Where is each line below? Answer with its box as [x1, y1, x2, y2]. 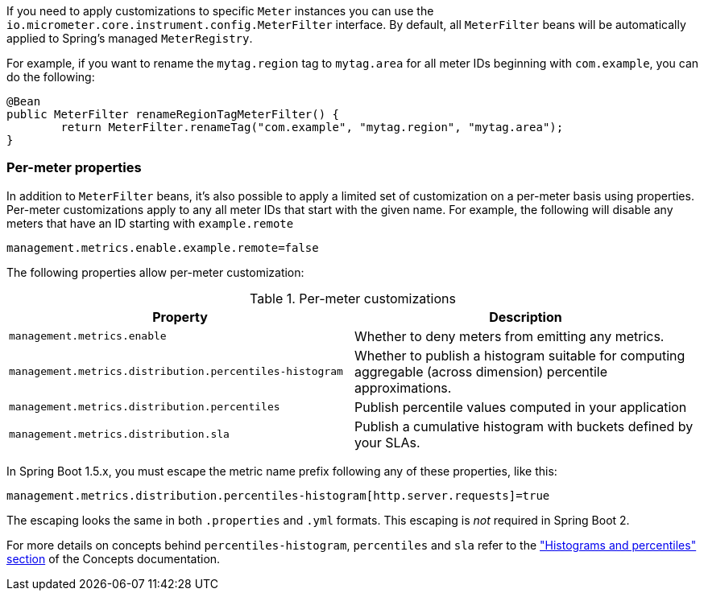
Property [152, 308, 208, 325]
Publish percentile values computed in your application [354, 398, 687, 415]
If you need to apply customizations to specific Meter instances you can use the [6, 4, 434, 18]
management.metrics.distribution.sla [9, 428, 230, 441]
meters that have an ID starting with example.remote [6, 216, 294, 230]
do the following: [6, 70, 95, 84]
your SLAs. [354, 434, 420, 451]
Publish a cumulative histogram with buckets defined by [354, 418, 694, 434]
